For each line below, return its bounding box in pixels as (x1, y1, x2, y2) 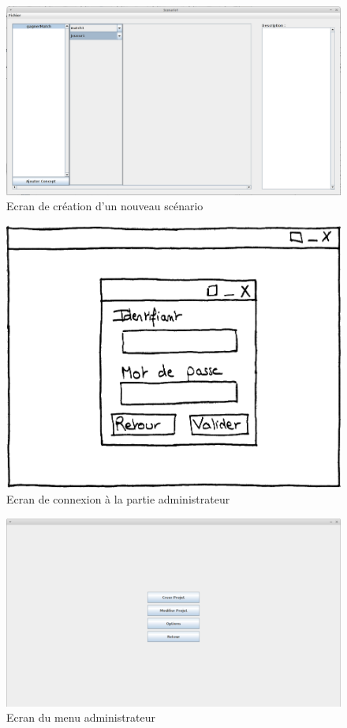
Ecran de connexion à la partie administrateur (6, 491, 230, 507)
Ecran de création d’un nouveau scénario (6, 198, 203, 214)
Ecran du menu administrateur (6, 709, 156, 726)
